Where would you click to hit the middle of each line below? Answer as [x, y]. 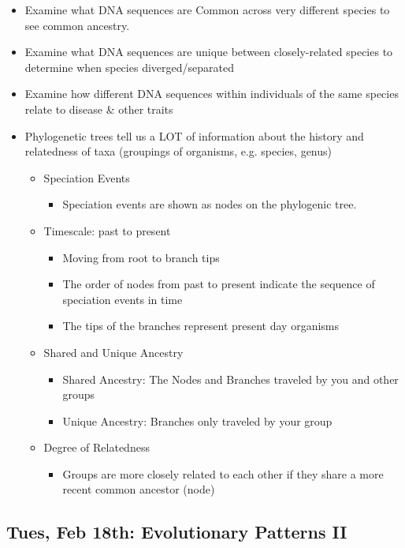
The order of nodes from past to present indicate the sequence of [219, 284]
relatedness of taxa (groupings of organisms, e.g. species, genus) [178, 151]
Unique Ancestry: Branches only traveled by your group [197, 420]
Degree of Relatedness [97, 447]
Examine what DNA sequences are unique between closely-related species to [209, 52]
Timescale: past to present [107, 230]
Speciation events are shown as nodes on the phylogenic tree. [210, 204]
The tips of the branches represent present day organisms [201, 326]
